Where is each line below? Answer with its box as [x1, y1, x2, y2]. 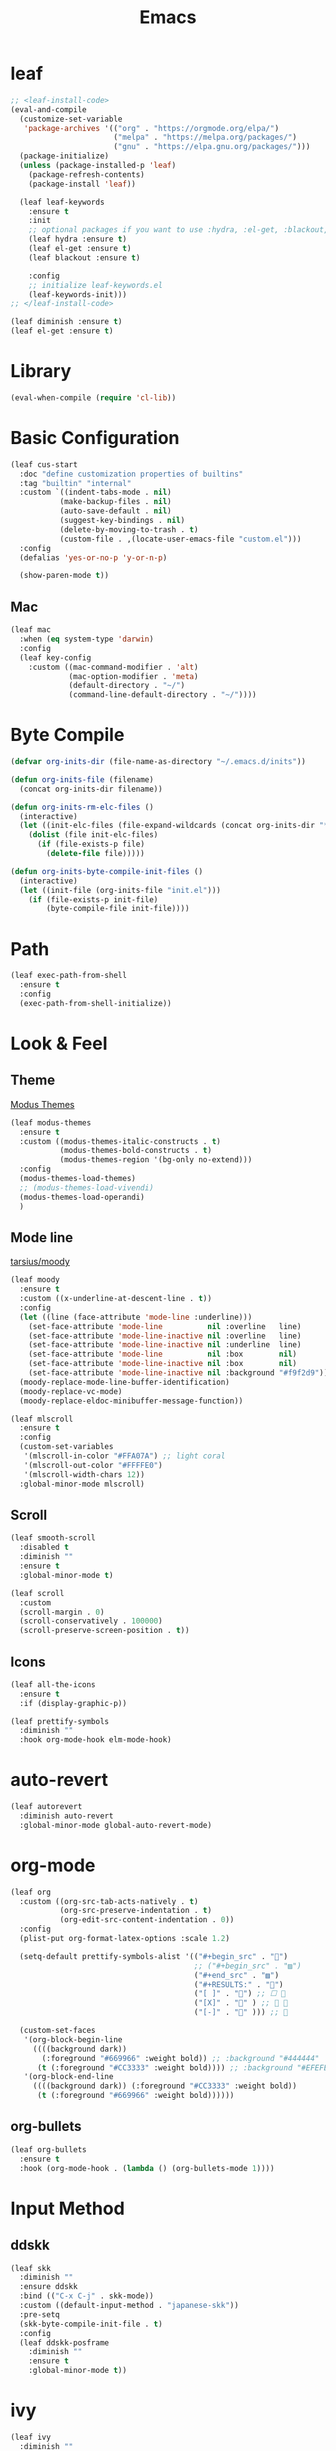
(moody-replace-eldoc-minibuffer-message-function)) [19, 1396, 244, 1406]
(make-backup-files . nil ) [59, 497, 172, 507]
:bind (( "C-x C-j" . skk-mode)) [19, 2291, 155, 2301]
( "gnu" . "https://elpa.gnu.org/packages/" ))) [113, 142, 311, 152]
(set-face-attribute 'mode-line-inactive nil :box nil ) [28, 1359, 298, 1369]
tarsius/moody [10, 1256, 70, 1268]
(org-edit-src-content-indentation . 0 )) [59, 1915, 235, 1925]
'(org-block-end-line [23, 2072, 114, 2082]
